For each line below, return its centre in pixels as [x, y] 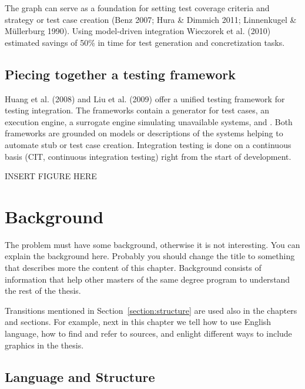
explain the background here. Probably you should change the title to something [150, 256]
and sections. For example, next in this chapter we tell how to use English [138, 322]
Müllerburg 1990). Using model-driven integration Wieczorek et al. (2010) [138, 31]
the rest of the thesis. [43, 291]
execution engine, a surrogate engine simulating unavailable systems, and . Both [149, 121]
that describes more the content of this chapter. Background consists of [133, 268]
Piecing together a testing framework [120, 74]
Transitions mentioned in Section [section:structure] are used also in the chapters [151, 310]
